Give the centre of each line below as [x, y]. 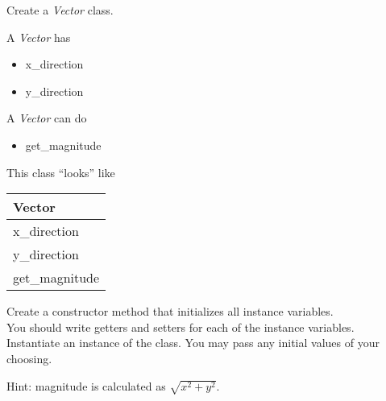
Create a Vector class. [60, 10]
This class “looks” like [61, 172]
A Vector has [39, 37]
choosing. [29, 358]
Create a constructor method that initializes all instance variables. [170, 311]
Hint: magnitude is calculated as [86, 385]
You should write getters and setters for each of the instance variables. [181, 327]
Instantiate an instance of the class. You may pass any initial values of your [193, 343]
